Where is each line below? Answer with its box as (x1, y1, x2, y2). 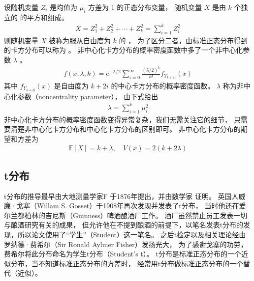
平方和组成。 (27, 12, 68, 22)
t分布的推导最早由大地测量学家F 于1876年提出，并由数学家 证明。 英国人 (4, 191, 239, 201)
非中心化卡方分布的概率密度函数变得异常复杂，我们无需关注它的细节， (4, 114, 231, 124)
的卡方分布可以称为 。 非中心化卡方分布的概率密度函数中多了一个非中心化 (4, 45, 243, 55)
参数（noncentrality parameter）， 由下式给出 (17, 91, 159, 101)
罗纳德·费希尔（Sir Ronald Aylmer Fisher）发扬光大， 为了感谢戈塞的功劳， (4, 239, 248, 249)
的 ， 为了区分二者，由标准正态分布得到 (119, 35, 248, 45)
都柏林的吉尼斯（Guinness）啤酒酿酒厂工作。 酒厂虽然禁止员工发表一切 (17, 210, 248, 220)
